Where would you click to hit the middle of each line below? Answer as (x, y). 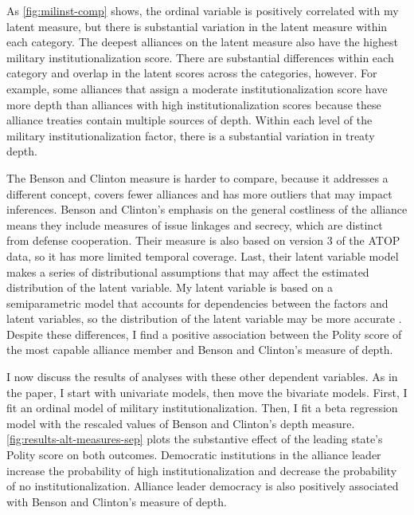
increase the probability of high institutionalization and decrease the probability (202, 470)
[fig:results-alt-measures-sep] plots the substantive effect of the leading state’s (195, 439)
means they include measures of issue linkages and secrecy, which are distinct (195, 224)
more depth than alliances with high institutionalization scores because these (194, 104)
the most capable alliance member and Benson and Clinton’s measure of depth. (200, 350)
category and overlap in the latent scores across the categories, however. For (192, 73)
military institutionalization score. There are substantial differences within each (200, 57)
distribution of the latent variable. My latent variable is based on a (170, 287)
